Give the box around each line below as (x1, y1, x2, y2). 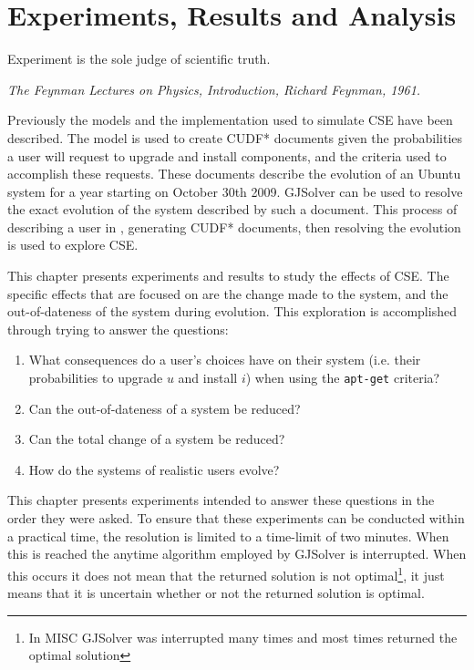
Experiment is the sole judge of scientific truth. (7, 49, 271, 68)
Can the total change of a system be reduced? (28, 429, 285, 448)
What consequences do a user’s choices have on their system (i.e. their (28, 350, 421, 369)
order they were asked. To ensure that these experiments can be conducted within (7, 509, 465, 528)
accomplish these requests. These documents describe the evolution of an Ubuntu (7, 164, 461, 183)
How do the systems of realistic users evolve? (28, 459, 280, 479)
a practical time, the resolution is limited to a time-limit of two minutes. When (7, 526, 449, 545)
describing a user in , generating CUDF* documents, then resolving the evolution (7, 217, 461, 236)
